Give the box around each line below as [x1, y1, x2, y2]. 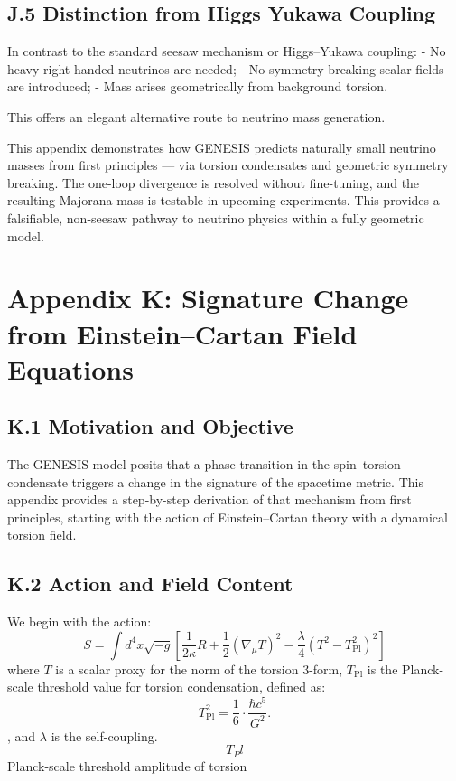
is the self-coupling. [51, 726, 158, 745]
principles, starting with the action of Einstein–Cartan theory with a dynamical [7, 507, 448, 526]
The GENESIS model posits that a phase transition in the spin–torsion [7, 455, 401, 474]
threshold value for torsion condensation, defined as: [37, 677, 326, 696]
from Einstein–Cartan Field [7, 315, 358, 352]
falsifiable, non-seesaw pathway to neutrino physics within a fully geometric [7, 208, 424, 227]
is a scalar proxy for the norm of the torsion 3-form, [55, 659, 343, 678]
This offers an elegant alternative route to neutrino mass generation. [7, 107, 386, 126]
